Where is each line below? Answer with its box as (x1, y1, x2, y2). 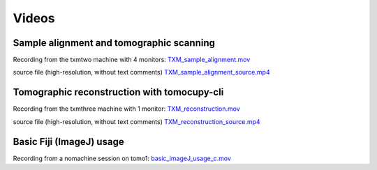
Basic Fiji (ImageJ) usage (13, 136, 125, 148)
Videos (13, 10, 55, 26)
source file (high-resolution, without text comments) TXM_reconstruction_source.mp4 (13, 117, 261, 125)
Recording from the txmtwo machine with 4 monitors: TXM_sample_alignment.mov (13, 56, 251, 64)
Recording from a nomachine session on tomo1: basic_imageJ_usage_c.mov (13, 154, 232, 162)
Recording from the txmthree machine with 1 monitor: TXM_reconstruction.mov (13, 105, 240, 113)
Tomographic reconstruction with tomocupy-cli (13, 86, 224, 98)
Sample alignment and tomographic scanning (13, 37, 216, 49)
